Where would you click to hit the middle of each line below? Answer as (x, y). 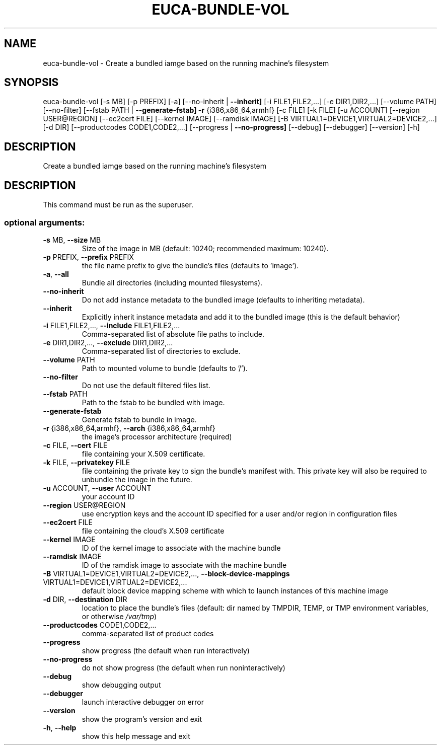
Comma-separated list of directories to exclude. (161, 351)
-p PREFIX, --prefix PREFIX (88, 257)
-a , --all (56, 274)
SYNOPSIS (31, 83)
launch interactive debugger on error (143, 702)
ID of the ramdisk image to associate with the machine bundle (184, 565)
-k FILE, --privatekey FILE (87, 462)
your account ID (108, 496)
